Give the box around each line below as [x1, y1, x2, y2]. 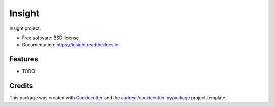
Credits [9, 82, 33, 90]
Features [9, 55, 38, 63]
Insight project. [9, 25, 41, 31]
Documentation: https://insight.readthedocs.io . [22, 42, 120, 48]
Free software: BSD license [22, 34, 79, 41]
